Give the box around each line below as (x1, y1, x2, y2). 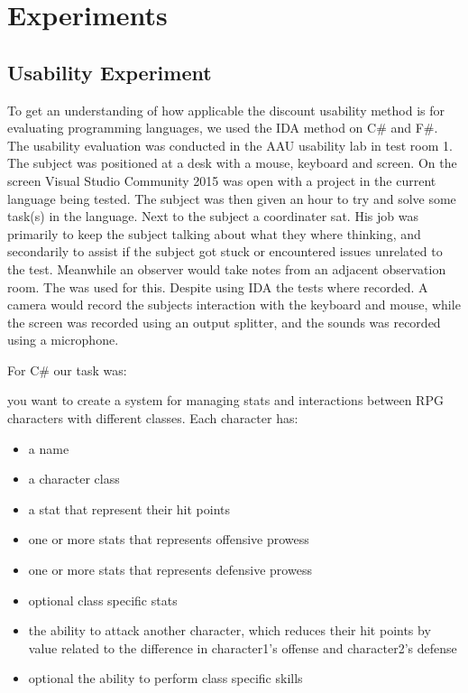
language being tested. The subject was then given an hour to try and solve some (7, 189, 456, 208)
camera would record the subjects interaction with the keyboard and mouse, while (7, 295, 461, 314)
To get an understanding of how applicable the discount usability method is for (7, 100, 445, 119)
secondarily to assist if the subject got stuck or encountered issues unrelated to (7, 242, 443, 261)
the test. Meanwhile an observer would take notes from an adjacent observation (7, 259, 446, 278)
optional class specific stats (28, 590, 178, 609)
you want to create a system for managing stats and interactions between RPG (7, 391, 444, 410)
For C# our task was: (7, 360, 127, 379)
